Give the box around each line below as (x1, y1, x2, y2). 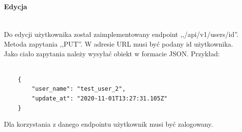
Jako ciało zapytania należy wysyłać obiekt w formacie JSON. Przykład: (4, 48, 220, 58)
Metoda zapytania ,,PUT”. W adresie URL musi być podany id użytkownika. (4, 38, 233, 49)
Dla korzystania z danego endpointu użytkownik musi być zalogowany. (4, 119, 213, 129)
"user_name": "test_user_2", (32, 85, 126, 93)
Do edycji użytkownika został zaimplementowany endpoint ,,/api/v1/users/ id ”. (4, 29, 239, 39)
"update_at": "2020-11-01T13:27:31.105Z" (32, 95, 168, 102)
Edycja (4, 1, 27, 11)
